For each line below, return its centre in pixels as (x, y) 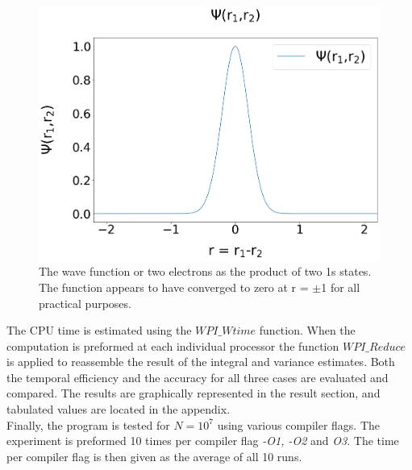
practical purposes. (85, 303)
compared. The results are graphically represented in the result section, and (194, 393)
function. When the (307, 330)
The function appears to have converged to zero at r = (174, 287)
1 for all (341, 287)
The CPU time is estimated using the (99, 330)
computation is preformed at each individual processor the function (173, 345)
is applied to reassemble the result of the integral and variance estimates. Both (201, 362)
